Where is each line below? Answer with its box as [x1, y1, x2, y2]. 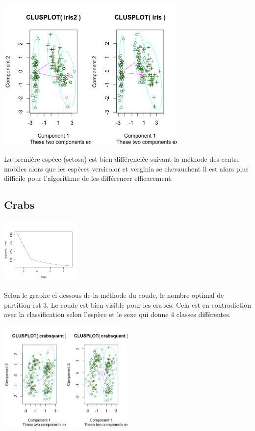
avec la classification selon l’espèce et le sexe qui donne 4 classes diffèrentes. [4, 309, 231, 319]
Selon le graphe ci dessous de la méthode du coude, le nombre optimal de [4, 290, 224, 300]
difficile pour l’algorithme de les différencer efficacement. [4, 173, 173, 183]
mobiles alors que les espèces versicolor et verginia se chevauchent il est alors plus [4, 163, 249, 173]
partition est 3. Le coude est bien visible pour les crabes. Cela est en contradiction [4, 299, 251, 310]
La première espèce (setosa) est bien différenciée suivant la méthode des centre [4, 154, 240, 164]
